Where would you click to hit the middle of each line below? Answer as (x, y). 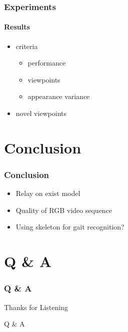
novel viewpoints (41, 113)
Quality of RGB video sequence (64, 210)
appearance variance (59, 96)
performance (47, 63)
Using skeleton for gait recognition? (70, 227)
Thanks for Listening (36, 307)
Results (17, 27)
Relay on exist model (48, 193)
